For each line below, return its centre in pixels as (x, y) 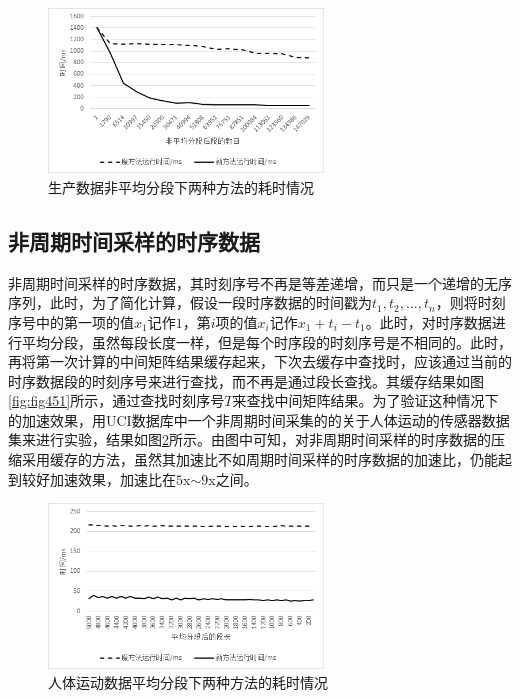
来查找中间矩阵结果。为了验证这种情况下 (365, 400)
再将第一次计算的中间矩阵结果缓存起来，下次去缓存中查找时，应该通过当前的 (260, 361)
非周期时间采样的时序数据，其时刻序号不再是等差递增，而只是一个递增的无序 (260, 282)
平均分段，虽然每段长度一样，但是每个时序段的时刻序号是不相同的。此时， (266, 341)
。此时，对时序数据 (428, 321)
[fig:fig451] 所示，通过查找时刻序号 (116, 400)
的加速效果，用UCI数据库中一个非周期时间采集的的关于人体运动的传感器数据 (259, 419)
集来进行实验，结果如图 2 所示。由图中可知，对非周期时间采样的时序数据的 (249, 439)
